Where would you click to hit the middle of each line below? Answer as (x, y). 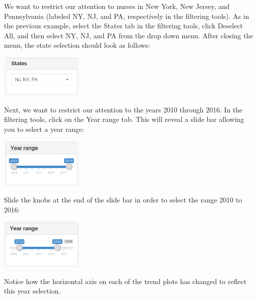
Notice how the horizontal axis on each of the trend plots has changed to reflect (125, 281)
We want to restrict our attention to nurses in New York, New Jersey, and (117, 6)
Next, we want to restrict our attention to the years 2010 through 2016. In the (123, 109)
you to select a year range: (44, 129)
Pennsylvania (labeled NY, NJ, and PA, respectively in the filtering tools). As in (127, 16)
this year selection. (32, 291)
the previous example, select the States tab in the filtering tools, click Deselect (124, 26)
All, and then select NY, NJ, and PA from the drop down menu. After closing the (129, 35)
